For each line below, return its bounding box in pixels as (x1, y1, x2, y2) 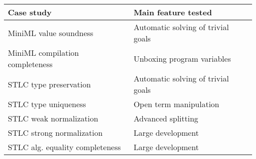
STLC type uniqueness (8, 98, 86, 110)
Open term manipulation (133, 98, 220, 110)
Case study (8, 6, 52, 18)
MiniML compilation (8, 47, 79, 58)
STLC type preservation (8, 78, 91, 90)
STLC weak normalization (8, 113, 98, 124)
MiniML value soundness (8, 27, 94, 39)
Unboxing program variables (133, 52, 231, 64)
